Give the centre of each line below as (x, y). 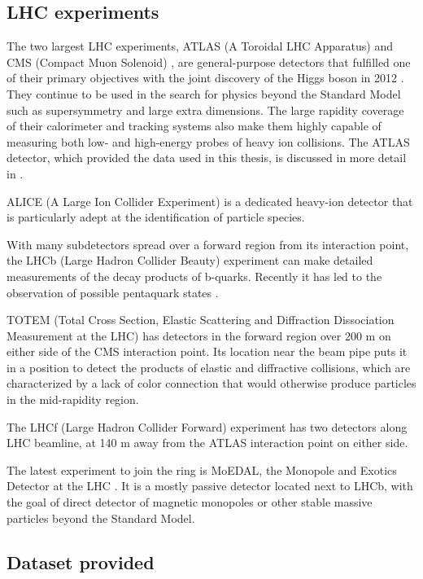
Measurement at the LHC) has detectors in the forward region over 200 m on (199, 335)
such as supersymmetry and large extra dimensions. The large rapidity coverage (205, 110)
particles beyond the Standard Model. (101, 518)
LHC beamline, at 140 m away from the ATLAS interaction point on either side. (207, 443)
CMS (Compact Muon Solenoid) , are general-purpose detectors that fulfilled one (209, 61)
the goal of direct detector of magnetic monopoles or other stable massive (190, 502)
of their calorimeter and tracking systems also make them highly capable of (194, 126)
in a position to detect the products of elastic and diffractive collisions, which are (209, 367)
